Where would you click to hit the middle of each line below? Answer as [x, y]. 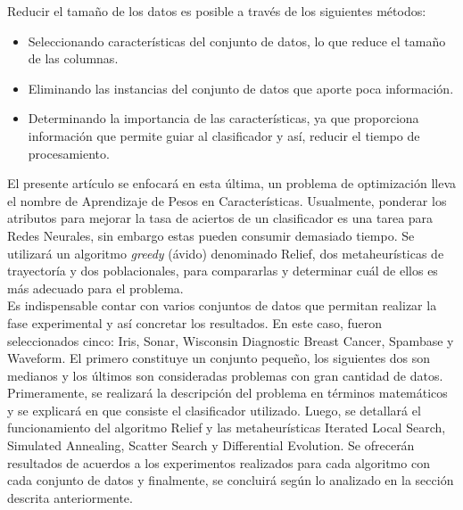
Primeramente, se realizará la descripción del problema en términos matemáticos [227, 393]
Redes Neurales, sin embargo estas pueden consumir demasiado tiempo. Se [211, 235]
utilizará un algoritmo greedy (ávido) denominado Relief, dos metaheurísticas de [226, 253]
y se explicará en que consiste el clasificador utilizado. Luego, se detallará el [214, 410]
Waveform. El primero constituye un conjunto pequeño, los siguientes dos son [219, 358]
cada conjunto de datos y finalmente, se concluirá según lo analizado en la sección [231, 480]
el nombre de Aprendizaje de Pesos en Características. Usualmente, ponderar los [227, 200]
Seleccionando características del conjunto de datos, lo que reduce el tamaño [237, 41]
